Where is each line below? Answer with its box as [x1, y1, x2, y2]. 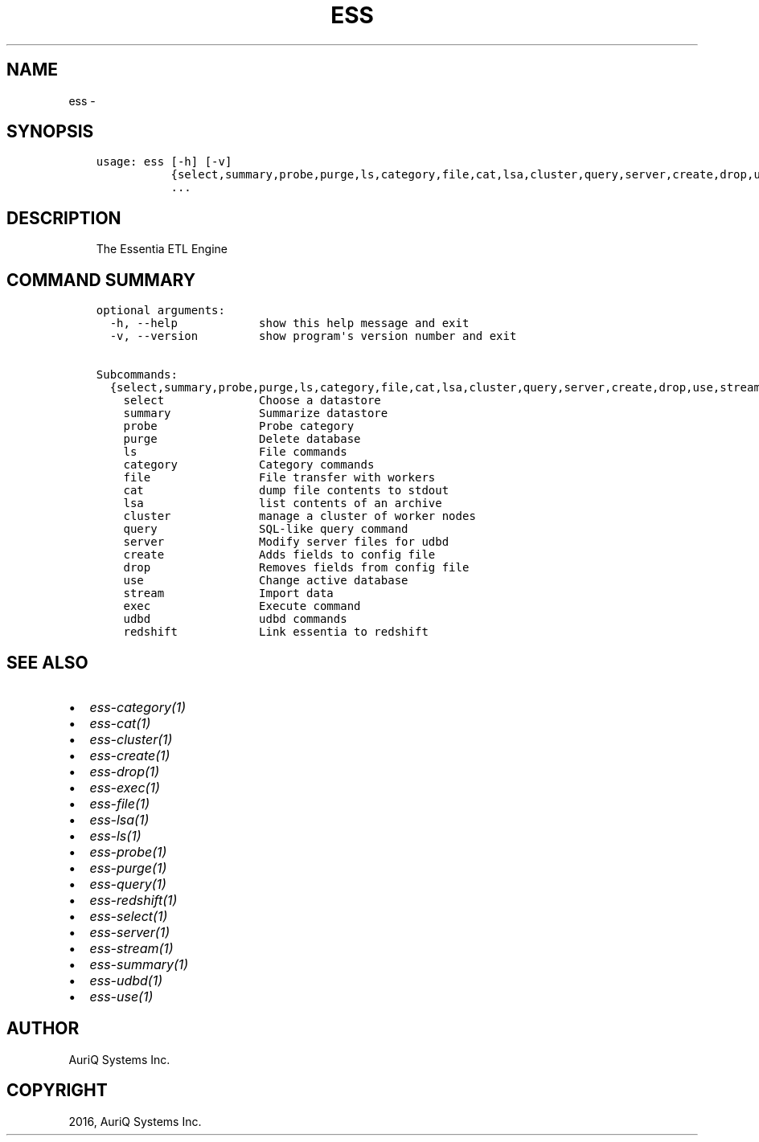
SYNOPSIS [6, 121, 94, 142]
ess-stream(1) [89, 939, 174, 956]
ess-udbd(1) [89, 972, 163, 989]
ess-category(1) [89, 698, 187, 715]
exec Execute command [123, 600, 361, 613]
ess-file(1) [89, 795, 150, 812]
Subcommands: [96, 368, 178, 382]
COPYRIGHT [6, 1080, 108, 1101]
